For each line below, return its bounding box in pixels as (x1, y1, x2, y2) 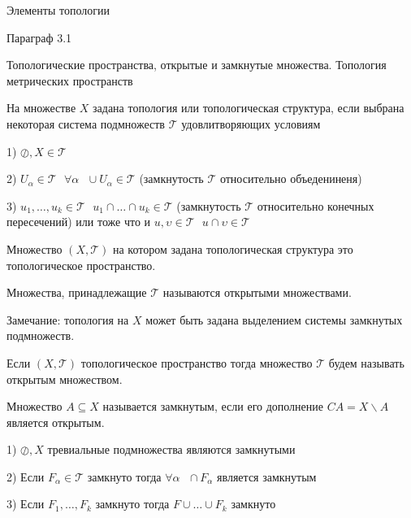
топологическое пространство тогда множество (80, 354, 313, 371)
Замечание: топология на (6, 311, 129, 328)
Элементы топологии (6, 2, 110, 18)
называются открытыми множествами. (162, 284, 352, 301)
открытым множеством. (6, 370, 123, 387)
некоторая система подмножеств (6, 115, 165, 132)
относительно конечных (257, 197, 374, 214)
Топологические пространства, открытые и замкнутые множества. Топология (6, 56, 387, 73)
